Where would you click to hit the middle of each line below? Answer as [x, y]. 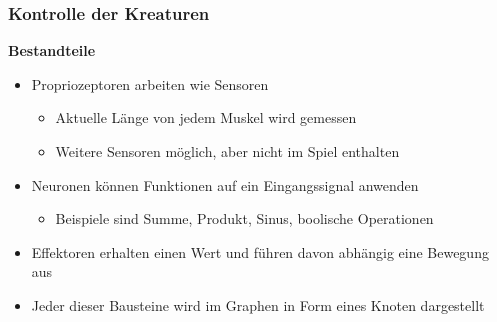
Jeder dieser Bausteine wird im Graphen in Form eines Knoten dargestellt [258, 304]
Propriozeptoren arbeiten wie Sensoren [150, 83]
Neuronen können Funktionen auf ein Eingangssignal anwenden [225, 184]
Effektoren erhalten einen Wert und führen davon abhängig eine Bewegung [260, 251]
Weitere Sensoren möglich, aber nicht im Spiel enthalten [227, 151]
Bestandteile [52, 50]
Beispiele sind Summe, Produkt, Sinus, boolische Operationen [244, 218]
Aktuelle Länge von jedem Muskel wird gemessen [206, 117]
